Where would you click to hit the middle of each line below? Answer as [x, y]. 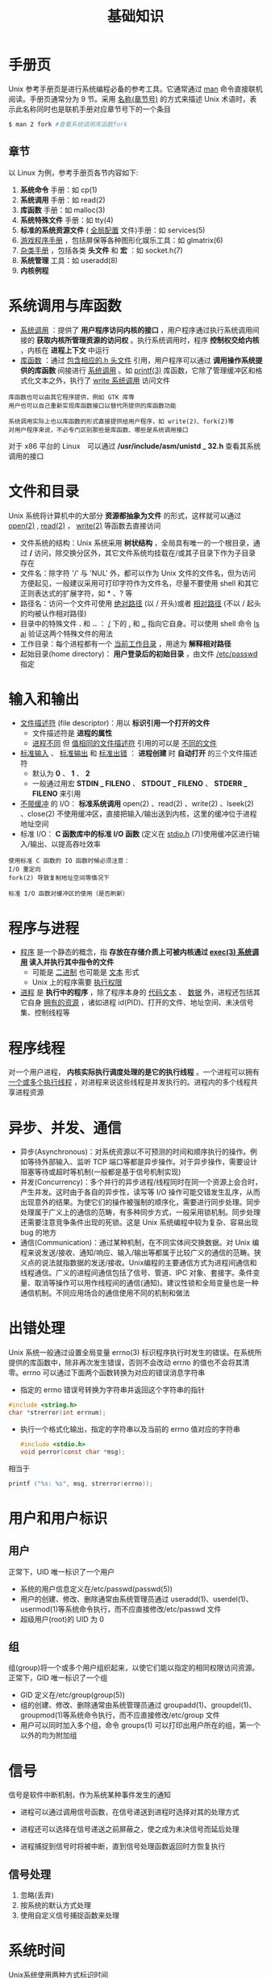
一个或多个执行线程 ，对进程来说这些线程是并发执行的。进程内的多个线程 [129, 1082]
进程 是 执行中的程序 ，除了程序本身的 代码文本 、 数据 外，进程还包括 [137, 993]
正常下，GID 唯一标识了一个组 [58, 1678]
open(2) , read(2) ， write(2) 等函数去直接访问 [85, 525]
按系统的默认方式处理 [55, 1905]
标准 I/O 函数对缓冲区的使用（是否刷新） [69, 894]
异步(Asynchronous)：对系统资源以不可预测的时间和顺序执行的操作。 [135, 1152]
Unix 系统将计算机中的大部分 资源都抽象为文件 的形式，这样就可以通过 [125, 515]
